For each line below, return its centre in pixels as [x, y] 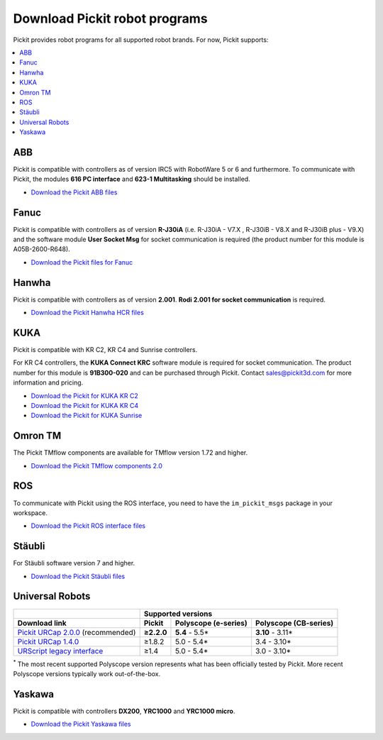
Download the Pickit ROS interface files [88, 526]
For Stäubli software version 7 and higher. [74, 563]
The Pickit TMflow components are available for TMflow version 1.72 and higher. [131, 453]
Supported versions [178, 614]
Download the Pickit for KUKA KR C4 [84, 405]
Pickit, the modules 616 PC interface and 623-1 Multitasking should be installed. [132, 179]
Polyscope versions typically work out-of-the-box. [87, 673]
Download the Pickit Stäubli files [78, 576]
